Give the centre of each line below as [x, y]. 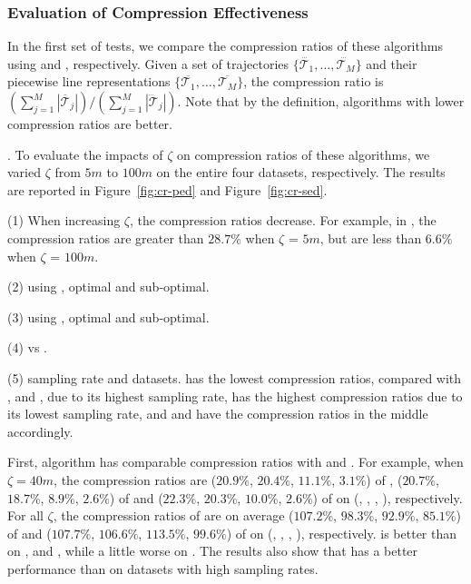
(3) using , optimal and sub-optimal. [108, 317]
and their [392, 63]
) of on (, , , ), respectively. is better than [342, 533]
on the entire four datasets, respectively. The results [301, 172]
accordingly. [40, 431]
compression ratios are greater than [106, 238]
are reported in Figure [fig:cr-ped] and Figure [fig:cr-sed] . [167, 189]
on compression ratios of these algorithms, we [304, 154]
